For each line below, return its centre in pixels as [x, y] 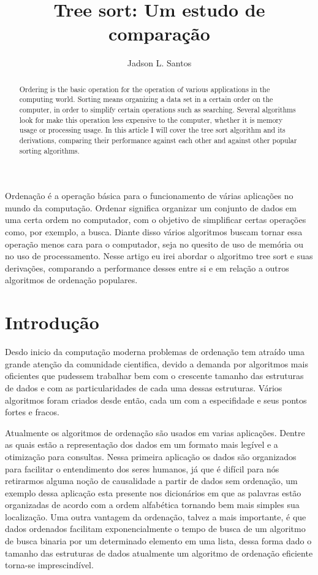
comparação [159, 33]
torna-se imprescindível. [49, 565]
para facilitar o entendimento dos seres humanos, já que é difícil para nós [142, 468]
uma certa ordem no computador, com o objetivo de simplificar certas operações [156, 220]
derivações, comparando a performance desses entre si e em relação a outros [147, 268]
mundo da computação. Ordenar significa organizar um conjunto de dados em [151, 207]
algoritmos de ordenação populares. [71, 280]
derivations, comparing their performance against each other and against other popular [158, 140]
